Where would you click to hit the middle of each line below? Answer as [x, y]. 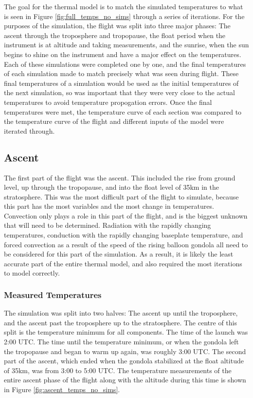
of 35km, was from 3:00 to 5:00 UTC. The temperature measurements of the [118, 370]
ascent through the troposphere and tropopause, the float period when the [115, 35]
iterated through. [29, 130]
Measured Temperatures [53, 294]
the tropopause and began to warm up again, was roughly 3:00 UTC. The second [125, 351]
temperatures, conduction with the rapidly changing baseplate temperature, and [124, 235]
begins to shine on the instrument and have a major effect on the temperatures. [123, 54]
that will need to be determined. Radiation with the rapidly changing [108, 225]
